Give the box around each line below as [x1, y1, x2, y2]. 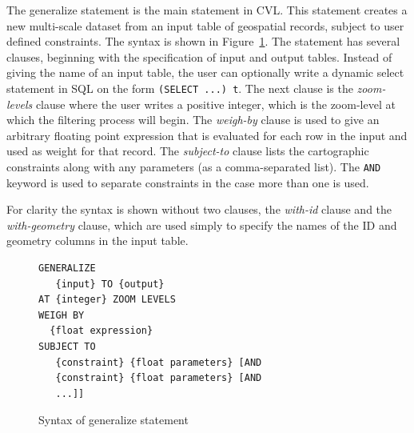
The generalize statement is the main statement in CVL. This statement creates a [6, 2, 408, 18]
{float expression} [50, 325, 153, 337]
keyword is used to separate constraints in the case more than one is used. [6, 174, 369, 190]
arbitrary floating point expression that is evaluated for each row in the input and [6, 126, 408, 143]
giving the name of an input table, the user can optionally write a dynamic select [6, 64, 404, 81]
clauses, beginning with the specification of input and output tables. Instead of [6, 48, 392, 65]
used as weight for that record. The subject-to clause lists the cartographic [6, 142, 369, 159]
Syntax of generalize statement [38, 411, 189, 428]
